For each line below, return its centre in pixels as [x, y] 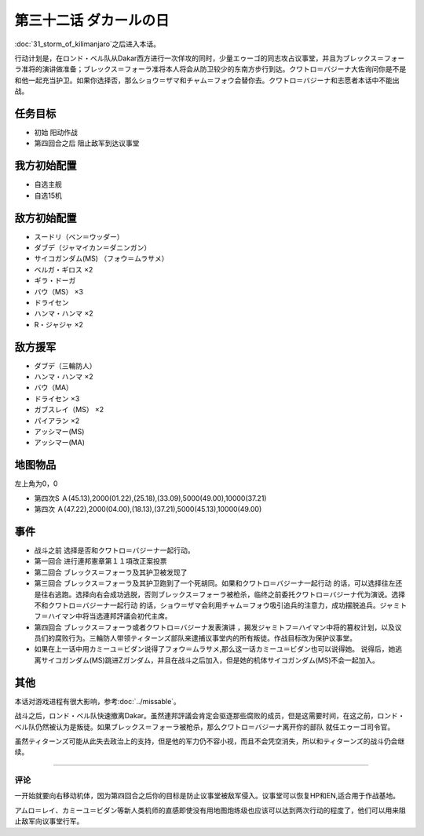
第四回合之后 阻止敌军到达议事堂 [87, 143]
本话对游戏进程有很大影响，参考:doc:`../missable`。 [97, 701]
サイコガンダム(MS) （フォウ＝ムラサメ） [101, 258]
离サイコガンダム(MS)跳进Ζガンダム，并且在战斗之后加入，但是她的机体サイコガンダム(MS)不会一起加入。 [207, 660]
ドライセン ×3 [57, 398]
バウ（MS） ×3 [59, 291]
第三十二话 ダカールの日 [92, 20]
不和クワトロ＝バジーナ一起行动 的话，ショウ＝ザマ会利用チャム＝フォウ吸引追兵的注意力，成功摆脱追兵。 [207, 605]
